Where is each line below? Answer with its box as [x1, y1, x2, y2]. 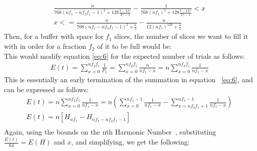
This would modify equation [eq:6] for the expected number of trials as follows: [4, 50, 245, 61]
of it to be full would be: [97, 41, 172, 51]
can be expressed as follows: [4, 84, 89, 94]
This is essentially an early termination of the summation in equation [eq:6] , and [4, 74, 253, 85]
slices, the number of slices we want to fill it [114, 31, 248, 41]
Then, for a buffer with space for [4, 31, 104, 41]
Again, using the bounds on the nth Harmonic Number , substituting [4, 127, 216, 137]
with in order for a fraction [4, 41, 87, 51]
